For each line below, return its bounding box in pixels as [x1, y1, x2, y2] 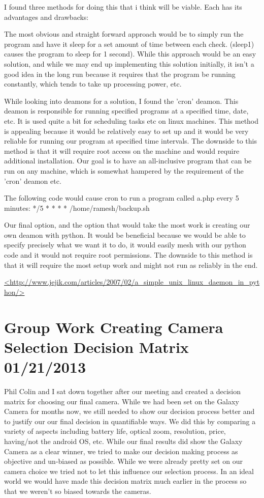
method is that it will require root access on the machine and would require [4, 145, 240, 156]
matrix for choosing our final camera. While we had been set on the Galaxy [4, 396, 239, 406]
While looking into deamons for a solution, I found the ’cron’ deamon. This [4, 95, 239, 106]
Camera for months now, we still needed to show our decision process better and [4, 406, 255, 417]
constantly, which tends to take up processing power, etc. [4, 78, 182, 89]
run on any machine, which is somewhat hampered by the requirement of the [4, 165, 244, 176]
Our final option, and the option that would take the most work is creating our [4, 219, 250, 230]
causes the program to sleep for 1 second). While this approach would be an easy [4, 48, 256, 59]
